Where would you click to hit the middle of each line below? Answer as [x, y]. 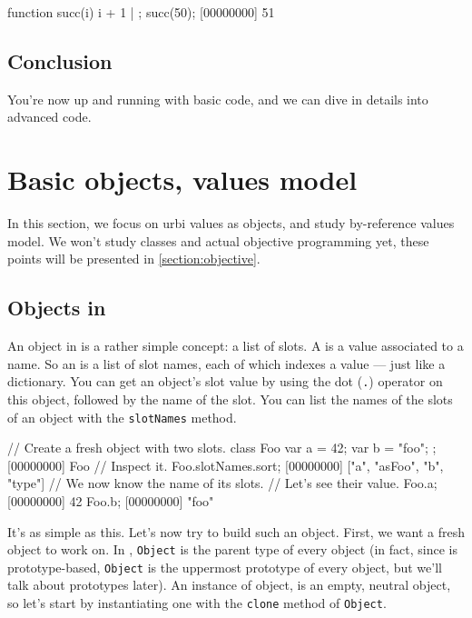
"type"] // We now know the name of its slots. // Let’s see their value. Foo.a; [222, 483]
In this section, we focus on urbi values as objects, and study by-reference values [231, 223]
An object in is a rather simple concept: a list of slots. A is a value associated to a [236, 346]
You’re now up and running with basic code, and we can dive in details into [218, 99]
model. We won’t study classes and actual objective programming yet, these [218, 240]
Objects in [57, 308]
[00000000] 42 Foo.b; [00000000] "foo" [111, 500]
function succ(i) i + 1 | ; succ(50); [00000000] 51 [141, 12]
